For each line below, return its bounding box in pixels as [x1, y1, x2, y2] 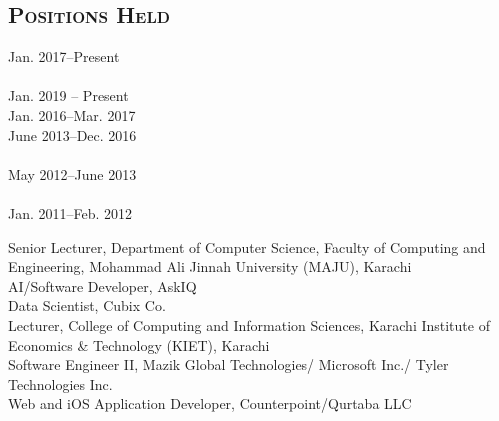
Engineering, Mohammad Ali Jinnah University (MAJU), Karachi [8, 256, 412, 277]
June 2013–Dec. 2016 [8, 124, 137, 145]
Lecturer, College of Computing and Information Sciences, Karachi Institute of [8, 314, 490, 335]
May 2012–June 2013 [8, 163, 137, 184]
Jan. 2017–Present [8, 46, 120, 67]
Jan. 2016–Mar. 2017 [8, 104, 136, 125]
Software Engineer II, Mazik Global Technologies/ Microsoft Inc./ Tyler [8, 354, 449, 375]
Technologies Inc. [8, 373, 113, 394]
